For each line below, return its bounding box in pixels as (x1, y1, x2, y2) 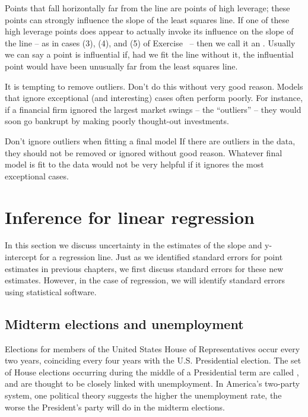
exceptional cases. (5, 169, 69, 182)
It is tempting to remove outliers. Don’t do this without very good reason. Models (5, 80, 303, 92)
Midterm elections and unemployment (5, 314, 244, 333)
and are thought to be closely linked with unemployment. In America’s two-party (5, 377, 300, 390)
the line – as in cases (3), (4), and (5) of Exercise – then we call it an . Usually (5, 36, 296, 49)
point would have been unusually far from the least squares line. (5, 59, 238, 72)
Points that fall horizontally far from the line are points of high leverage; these (5, 2, 290, 14)
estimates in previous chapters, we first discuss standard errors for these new (5, 262, 284, 274)
